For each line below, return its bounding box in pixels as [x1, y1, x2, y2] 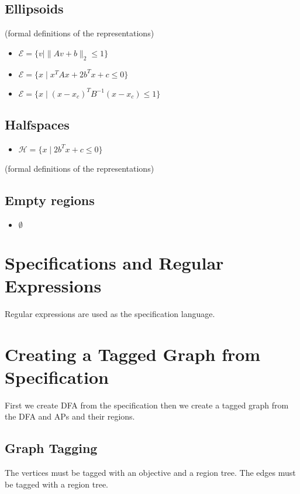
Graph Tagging [5, 439, 98, 457]
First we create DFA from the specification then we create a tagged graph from [5, 398, 289, 411]
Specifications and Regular [5, 250, 224, 274]
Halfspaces [5, 115, 70, 133]
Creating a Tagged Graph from [5, 342, 261, 366]
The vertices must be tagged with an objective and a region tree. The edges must [5, 466, 296, 479]
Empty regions [5, 190, 95, 209]
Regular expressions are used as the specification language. [5, 307, 215, 319]
